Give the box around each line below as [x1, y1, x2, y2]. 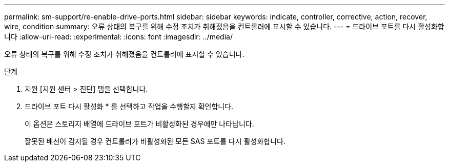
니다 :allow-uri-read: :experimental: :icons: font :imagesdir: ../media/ [4, 32, 233, 41]
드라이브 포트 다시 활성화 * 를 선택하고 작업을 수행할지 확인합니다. [25, 102, 234, 111]
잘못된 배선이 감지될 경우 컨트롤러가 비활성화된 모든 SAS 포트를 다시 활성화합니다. [25, 137, 285, 146]
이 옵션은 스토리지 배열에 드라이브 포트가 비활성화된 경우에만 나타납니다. [25, 119, 254, 128]
